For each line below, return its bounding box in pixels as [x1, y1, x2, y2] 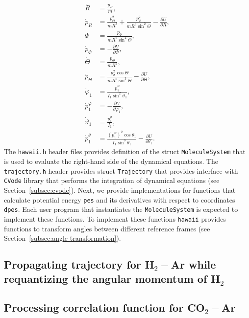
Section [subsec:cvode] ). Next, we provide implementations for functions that [4, 184, 236, 195]
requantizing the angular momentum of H [4, 271, 221, 286]
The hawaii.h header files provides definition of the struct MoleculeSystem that [4, 146, 246, 157]
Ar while [171, 257, 216, 272]
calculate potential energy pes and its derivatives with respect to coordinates [4, 194, 235, 204]
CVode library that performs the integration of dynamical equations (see [4, 175, 220, 185]
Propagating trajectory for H [4, 257, 154, 272]
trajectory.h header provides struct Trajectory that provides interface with [4, 165, 238, 176]
